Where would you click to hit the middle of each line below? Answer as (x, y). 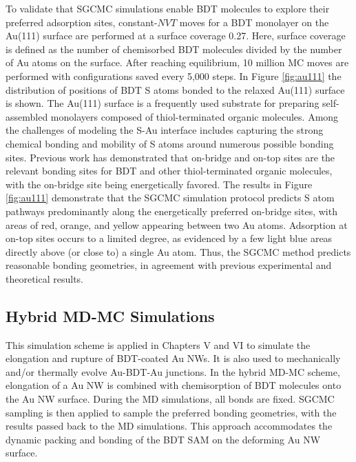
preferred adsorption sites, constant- (82, 22)
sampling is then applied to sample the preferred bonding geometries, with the (171, 412)
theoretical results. (45, 278)
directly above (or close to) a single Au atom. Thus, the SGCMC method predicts (178, 251)
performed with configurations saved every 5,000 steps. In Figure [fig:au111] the (174, 76)
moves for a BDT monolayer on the (254, 22)
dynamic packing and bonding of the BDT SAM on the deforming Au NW (163, 439)
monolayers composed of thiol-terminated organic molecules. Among (195, 116)
